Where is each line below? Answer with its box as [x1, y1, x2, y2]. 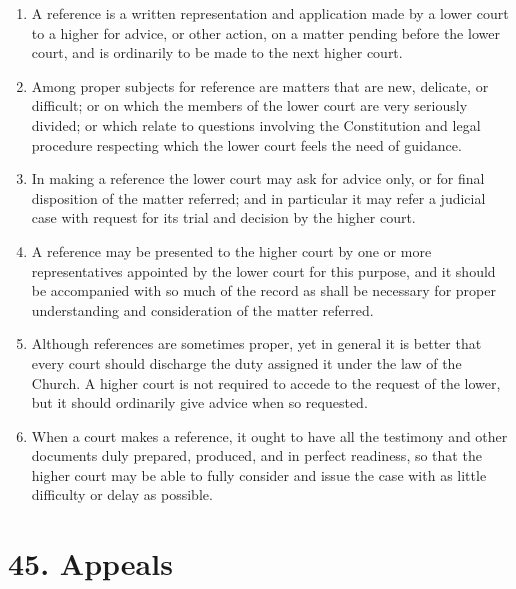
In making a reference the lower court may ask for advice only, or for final [31, 168, 485, 189]
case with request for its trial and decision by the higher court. [31, 207, 416, 228]
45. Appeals [8, 543, 173, 584]
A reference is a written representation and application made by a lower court [31, 3, 509, 23]
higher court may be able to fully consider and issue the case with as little [31, 464, 487, 485]
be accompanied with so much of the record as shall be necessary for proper [31, 280, 496, 301]
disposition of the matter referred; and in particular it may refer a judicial [31, 187, 486, 208]
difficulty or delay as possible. [31, 484, 213, 505]
